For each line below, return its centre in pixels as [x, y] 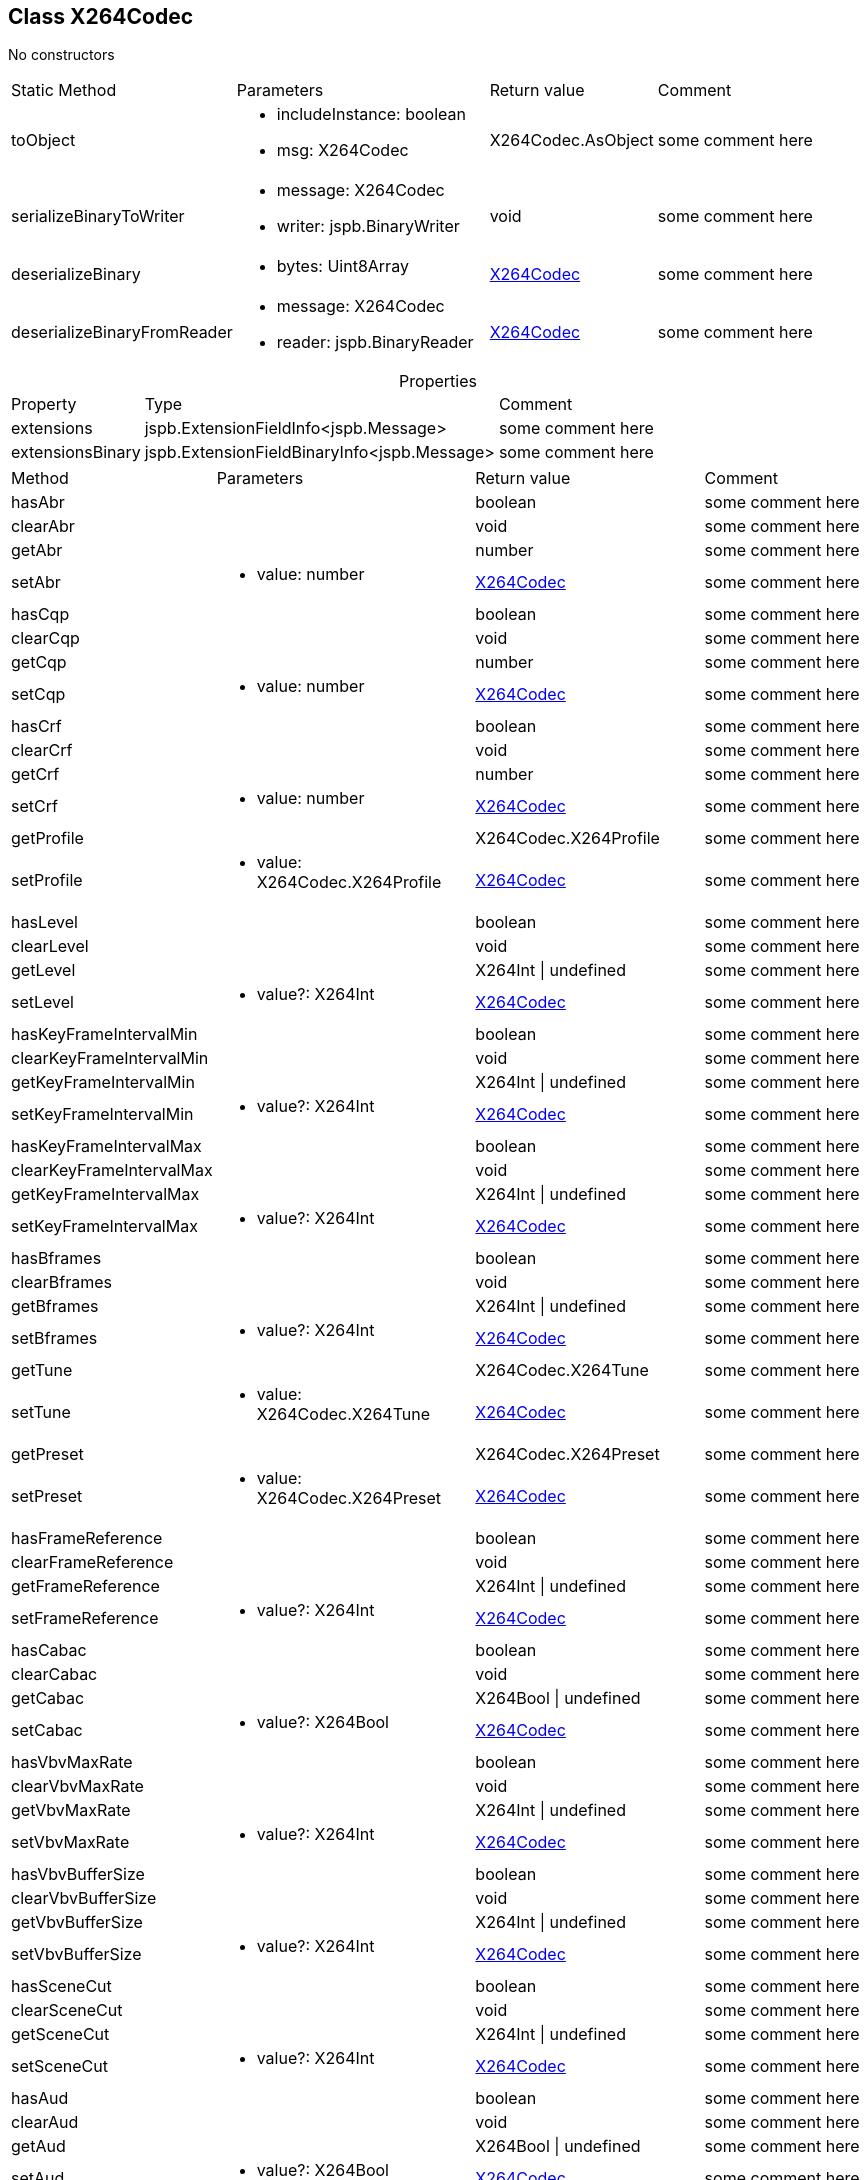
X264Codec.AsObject [571, 140]
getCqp [39, 662]
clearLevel [50, 946]
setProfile [47, 880]
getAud [38, 2146]
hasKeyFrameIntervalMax [106, 1146]
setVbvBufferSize [76, 1954]
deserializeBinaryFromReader [122, 332]
